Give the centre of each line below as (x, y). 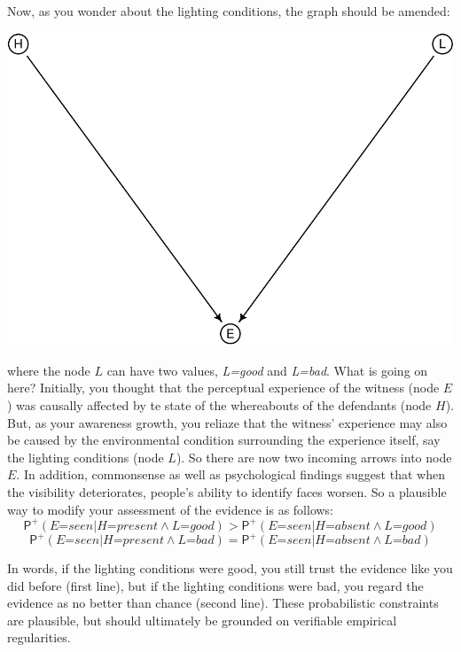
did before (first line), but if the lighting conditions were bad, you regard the (215, 585)
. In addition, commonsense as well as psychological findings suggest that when (230, 474)
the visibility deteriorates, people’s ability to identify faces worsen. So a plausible (227, 491)
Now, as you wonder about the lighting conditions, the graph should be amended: (229, 11)
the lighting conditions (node (86, 457)
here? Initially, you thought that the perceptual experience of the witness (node (223, 388)
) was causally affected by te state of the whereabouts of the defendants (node (219, 404)
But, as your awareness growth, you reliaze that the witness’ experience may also (227, 422)
